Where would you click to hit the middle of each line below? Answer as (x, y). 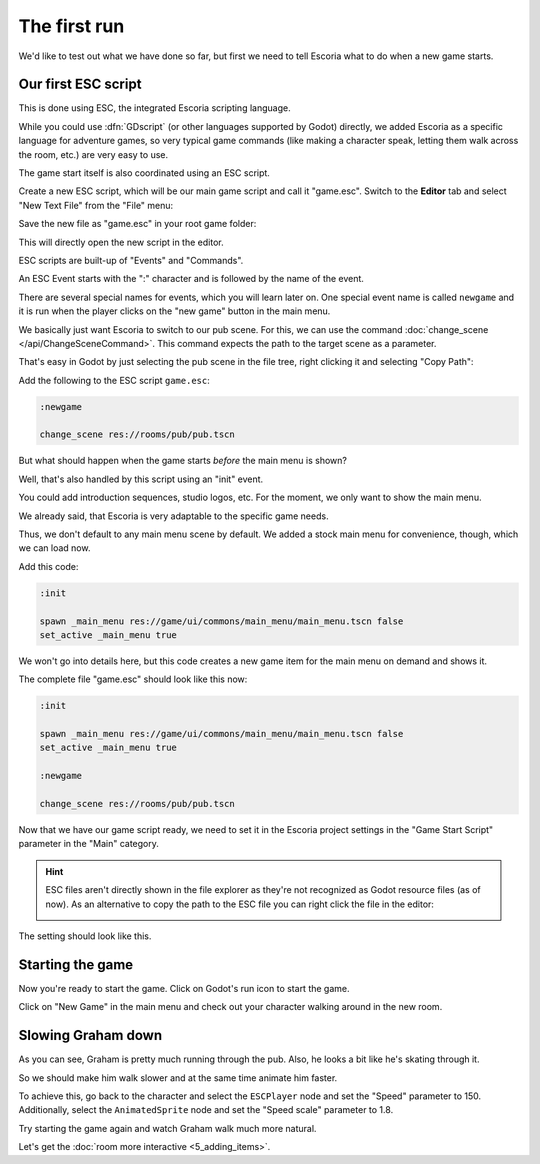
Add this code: (48, 566)
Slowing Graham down (90, 1035)
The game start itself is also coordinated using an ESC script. (144, 173)
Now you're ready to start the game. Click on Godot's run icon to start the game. (184, 988)
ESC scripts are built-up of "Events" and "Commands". (131, 260)
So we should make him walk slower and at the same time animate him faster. (178, 1077)
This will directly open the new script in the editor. (121, 242)
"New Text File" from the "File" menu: (96, 205)
